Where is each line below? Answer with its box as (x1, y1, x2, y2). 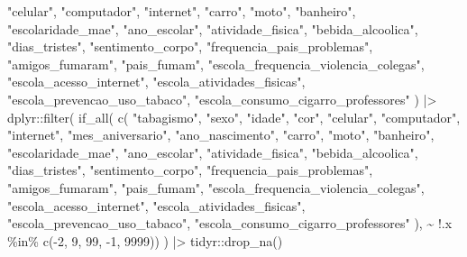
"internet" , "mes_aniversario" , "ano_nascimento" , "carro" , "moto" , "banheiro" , (7, 125, 435, 144)
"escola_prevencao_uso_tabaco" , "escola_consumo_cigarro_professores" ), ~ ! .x (7, 214, 453, 233)
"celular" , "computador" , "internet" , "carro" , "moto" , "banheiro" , (7, 2, 356, 20)
